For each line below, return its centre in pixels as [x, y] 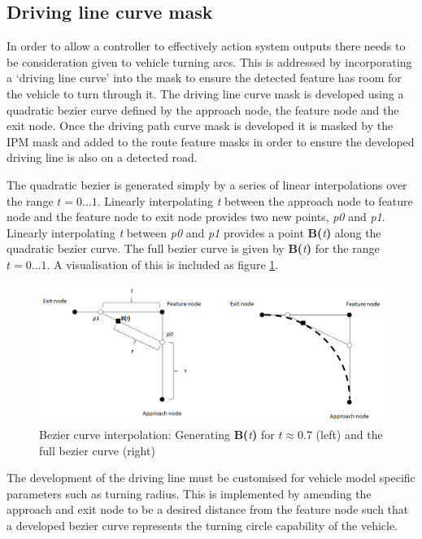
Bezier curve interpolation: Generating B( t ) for [157, 435]
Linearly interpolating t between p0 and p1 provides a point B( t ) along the [194, 232]
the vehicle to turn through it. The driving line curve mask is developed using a [205, 93]
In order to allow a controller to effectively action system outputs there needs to [206, 46]
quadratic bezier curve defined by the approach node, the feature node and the [203, 109]
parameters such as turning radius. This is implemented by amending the [189, 493]
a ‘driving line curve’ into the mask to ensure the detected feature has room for [204, 78]
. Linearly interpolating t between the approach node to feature [255, 200]
